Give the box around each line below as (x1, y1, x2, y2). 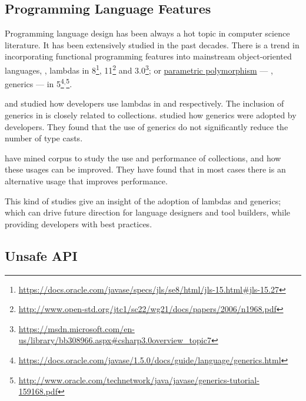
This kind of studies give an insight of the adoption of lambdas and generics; (5, 194, 281, 207)
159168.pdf (18, 385, 58, 397)
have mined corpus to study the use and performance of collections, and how (5, 151, 281, 164)
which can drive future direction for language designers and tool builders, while (5, 206, 291, 218)
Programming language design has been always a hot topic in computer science (5, 27, 290, 39)
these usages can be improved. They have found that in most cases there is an (5, 163, 286, 175)
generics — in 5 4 (5, 76, 64, 90)
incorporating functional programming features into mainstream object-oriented (5, 50, 292, 62)
